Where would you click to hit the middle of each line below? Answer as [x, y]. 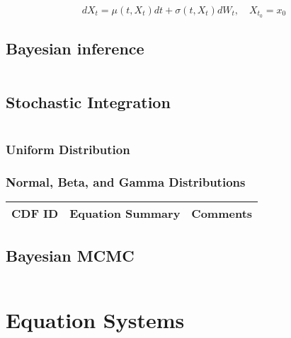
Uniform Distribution [68, 150]
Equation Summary [125, 214]
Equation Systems [95, 319]
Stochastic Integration [88, 102]
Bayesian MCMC [70, 255]
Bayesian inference [75, 48]
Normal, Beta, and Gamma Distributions [126, 182]
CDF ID [35, 214]
